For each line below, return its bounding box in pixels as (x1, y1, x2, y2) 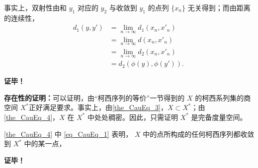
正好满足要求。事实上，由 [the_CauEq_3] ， (28, 102, 168, 112)
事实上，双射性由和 (4, 2, 67, 12)
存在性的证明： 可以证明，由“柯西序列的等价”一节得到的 (4, 92, 185, 103)
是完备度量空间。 (191, 112, 247, 122)
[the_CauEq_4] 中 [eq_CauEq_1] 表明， (4, 128, 133, 139)
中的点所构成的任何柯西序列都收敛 (143, 128, 255, 139)
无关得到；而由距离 (187, 2, 251, 12)
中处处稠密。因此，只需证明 (87, 112, 178, 122)
